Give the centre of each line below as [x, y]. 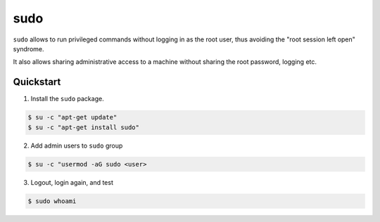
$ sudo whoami [52, 201]
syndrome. [28, 48]
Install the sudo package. [68, 99]
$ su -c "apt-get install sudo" [84, 127]
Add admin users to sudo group [77, 145]
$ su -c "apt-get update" [72, 117]
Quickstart [37, 82]
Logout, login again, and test [72, 182]
